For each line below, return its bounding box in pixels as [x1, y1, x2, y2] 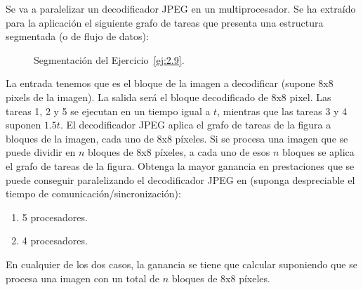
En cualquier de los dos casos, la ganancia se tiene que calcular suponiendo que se [6, 256, 357, 271]
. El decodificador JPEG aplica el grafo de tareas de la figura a [60, 117, 331, 132]
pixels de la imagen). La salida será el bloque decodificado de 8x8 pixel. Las [6, 89, 331, 104]
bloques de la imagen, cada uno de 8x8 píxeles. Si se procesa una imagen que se [6, 131, 348, 145]
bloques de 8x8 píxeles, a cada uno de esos [87, 145, 270, 159]
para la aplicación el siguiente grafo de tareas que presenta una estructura [6, 15, 324, 29]
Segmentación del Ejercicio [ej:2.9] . [34, 52, 185, 67]
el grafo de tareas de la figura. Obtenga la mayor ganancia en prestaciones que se [6, 158, 355, 173]
